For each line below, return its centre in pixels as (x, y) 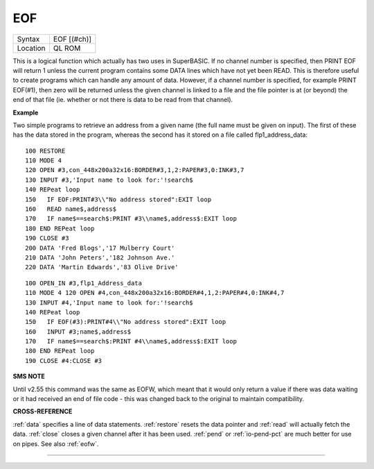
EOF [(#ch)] (72, 39)
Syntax (28, 39)
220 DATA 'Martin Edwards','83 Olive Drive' (102, 267)
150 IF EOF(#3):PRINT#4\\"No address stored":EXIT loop (126, 322)
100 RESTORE (45, 151)
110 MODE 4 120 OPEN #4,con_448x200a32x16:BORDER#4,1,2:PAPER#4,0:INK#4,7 (155, 293)
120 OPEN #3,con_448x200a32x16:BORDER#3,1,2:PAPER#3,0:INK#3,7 (135, 170)
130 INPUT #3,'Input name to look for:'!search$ (109, 180)
